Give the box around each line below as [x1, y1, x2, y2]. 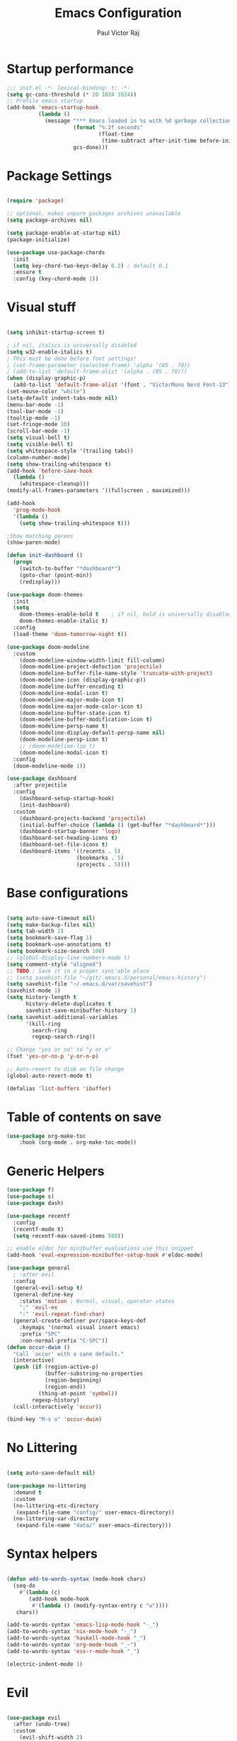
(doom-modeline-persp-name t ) [19, 723, 109, 730]
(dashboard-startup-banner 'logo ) [19, 828, 121, 835]
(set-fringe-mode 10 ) [6, 421, 71, 428]
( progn [13, 559, 33, 566]
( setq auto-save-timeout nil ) [6, 915, 96, 922]
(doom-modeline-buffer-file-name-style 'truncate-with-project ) [19, 670, 213, 677]
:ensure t [13, 268, 42, 276]
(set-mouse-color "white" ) [6, 388, 86, 395]
